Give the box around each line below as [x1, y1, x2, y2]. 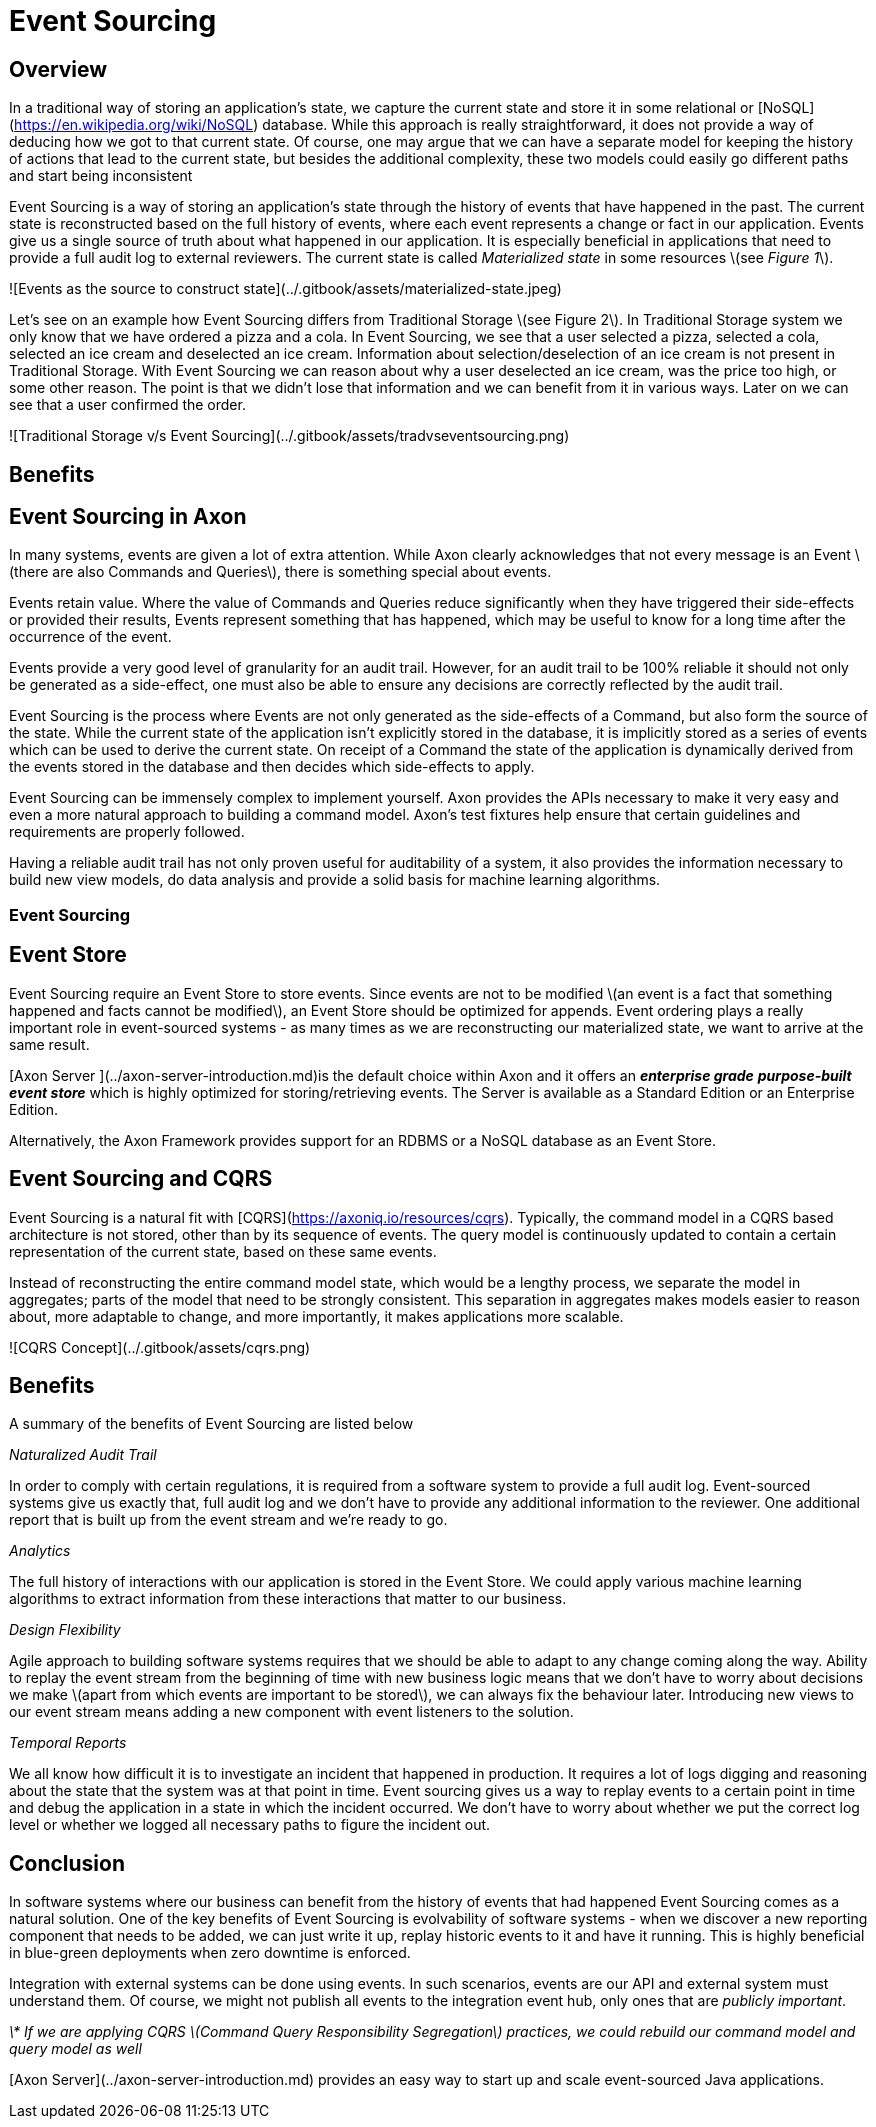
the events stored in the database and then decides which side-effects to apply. [9, 758, 535, 776]
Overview [9, 56, 108, 82]
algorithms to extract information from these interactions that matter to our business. [9, 1590, 567, 1608]
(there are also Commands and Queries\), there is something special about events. [9, 563, 552, 581]
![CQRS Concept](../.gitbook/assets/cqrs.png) [9, 1338, 311, 1356]
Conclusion [9, 1850, 126, 1876]
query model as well [9, 2040, 142, 2058]
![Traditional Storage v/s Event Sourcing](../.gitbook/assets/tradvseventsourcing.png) [9, 427, 570, 445]
